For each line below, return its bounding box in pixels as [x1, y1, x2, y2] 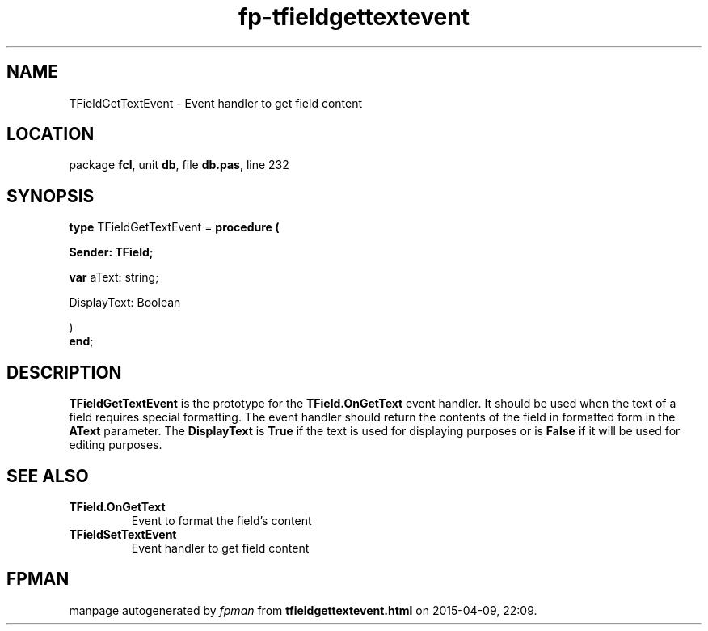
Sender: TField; [69, 245, 154, 260]
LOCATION [6, 124, 95, 145]
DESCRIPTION [6, 362, 122, 383]
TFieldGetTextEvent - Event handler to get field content [69, 95, 363, 110]
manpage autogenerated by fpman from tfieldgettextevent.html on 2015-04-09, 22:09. [69, 603, 537, 617]
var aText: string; [69, 270, 159, 285]
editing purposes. [69, 438, 162, 452]
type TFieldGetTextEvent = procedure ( [69, 220, 280, 235]
